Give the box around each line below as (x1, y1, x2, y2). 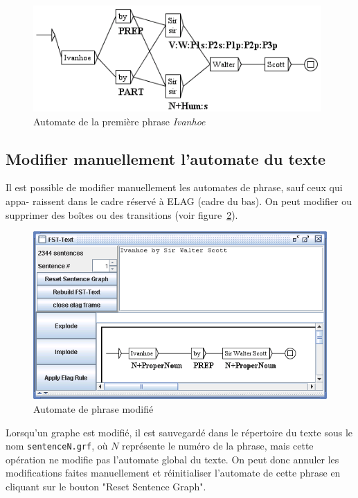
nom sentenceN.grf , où (6, 438, 108, 453)
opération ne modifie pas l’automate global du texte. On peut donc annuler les (6, 452, 339, 466)
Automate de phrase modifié (33, 401, 154, 416)
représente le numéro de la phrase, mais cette (122, 438, 314, 453)
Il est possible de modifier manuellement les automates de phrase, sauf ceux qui (6, 180, 343, 195)
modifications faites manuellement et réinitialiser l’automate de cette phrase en (6, 465, 341, 480)
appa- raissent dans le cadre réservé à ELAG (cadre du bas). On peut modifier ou (6, 193, 352, 208)
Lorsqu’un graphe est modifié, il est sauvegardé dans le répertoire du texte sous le (6, 425, 353, 439)
